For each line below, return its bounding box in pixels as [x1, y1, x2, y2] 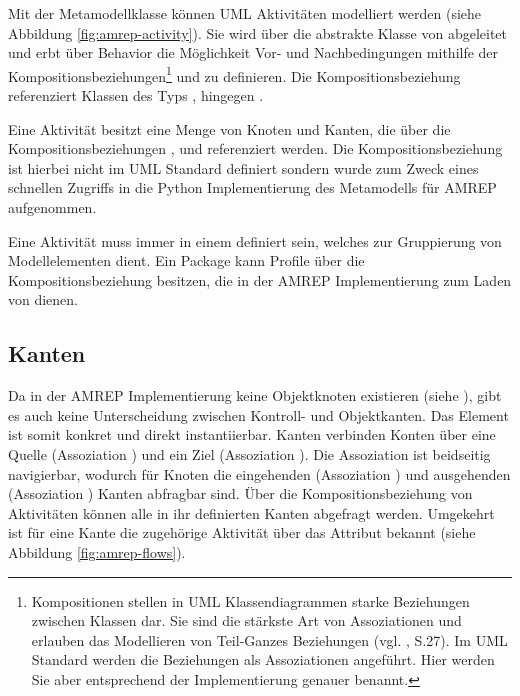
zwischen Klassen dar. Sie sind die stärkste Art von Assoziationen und [31, 610, 462, 631]
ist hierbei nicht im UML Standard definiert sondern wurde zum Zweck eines [8, 157, 479, 178]
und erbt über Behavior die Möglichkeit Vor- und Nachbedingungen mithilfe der [8, 42, 499, 63]
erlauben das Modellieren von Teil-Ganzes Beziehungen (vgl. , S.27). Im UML [31, 629, 508, 650]
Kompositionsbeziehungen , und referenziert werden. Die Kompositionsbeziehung [8, 138, 503, 159]
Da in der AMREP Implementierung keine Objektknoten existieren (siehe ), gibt [8, 385, 502, 406]
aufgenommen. [8, 197, 97, 217]
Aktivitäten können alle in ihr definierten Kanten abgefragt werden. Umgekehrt [8, 502, 495, 523]
